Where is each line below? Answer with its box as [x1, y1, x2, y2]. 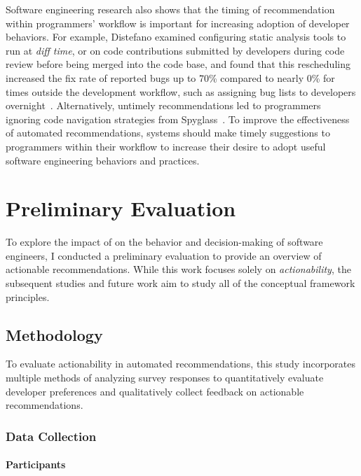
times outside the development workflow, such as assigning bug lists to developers [6, 84, 356, 99]
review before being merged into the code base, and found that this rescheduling [6, 57, 350, 71]
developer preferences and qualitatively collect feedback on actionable [6, 384, 304, 398]
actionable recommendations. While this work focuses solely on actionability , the [6, 262, 351, 276]
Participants [6, 457, 66, 472]
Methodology [6, 323, 103, 345]
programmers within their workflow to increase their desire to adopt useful [6, 139, 326, 153]
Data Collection [6, 427, 97, 444]
